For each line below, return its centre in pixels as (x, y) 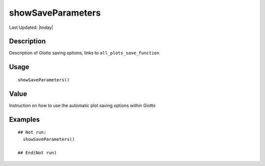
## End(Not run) (37, 153)
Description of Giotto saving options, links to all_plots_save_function (84, 53)
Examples (25, 119)
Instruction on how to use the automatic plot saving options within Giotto (82, 105)
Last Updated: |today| (31, 27)
